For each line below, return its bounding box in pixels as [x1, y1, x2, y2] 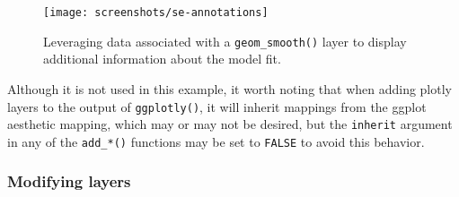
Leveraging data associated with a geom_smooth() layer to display [43, 31, 407, 50]
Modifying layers [7, 170, 131, 193]
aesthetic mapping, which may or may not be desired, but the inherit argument [7, 115, 453, 133]
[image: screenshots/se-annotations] [43, 6, 269, 19]
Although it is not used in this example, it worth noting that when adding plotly [7, 79, 452, 98]
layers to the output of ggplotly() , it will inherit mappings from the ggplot [7, 97, 427, 116]
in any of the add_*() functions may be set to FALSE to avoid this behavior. [7, 132, 425, 150]
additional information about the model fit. [43, 49, 281, 68]
